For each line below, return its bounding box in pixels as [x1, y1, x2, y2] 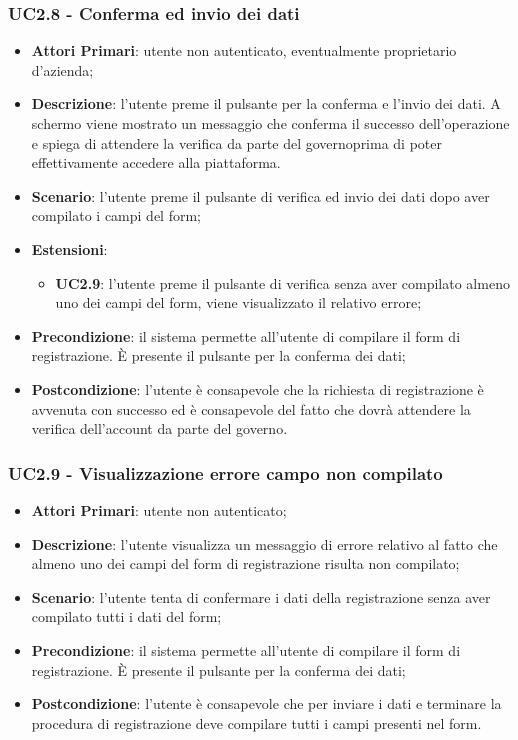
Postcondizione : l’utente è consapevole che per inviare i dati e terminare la [31, 693, 502, 714]
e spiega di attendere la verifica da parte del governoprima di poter [31, 132, 442, 153]
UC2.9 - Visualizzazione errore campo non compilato [8, 460, 443, 485]
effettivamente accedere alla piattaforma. [31, 152, 281, 173]
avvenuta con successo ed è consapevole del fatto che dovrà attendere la [31, 398, 471, 419]
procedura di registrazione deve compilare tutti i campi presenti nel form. [31, 712, 482, 733]
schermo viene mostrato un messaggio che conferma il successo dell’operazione [31, 113, 510, 133]
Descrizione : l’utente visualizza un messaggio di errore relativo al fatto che [31, 533, 498, 554]
